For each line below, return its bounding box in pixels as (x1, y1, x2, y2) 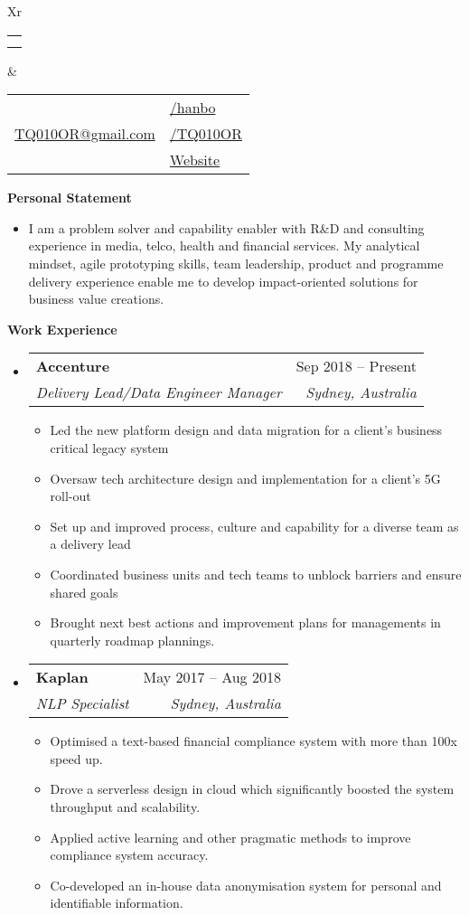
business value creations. (28, 289, 164, 308)
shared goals (50, 582, 118, 601)
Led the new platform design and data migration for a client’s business (50, 420, 443, 439)
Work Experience (7, 319, 117, 338)
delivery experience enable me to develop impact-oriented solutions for (28, 271, 418, 290)
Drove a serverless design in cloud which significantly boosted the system (50, 779, 455, 798)
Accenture (35, 355, 110, 377)
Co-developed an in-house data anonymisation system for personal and (50, 875, 442, 894)
